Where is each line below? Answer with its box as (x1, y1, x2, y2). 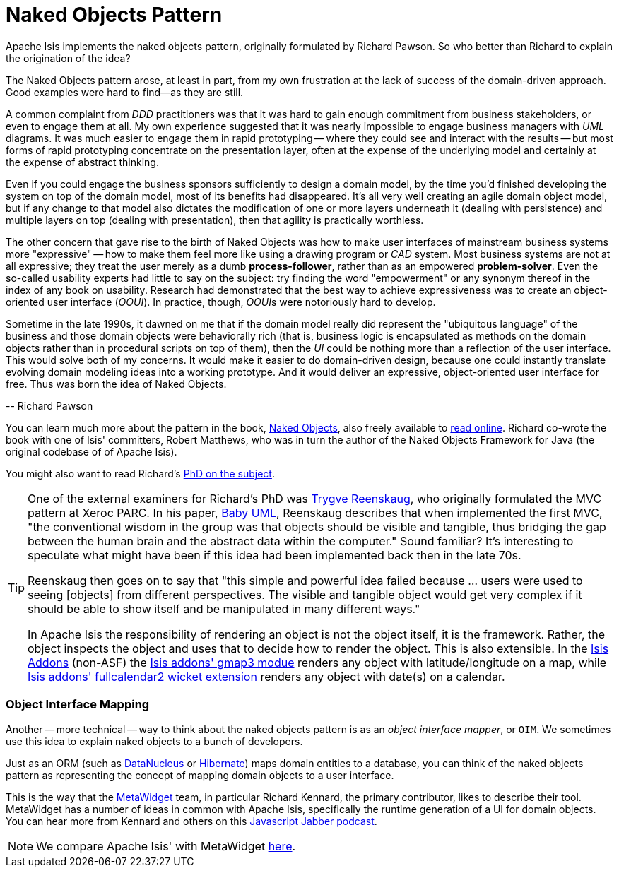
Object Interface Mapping (6, 697, 150, 712)
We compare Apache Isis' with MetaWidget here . (36, 838, 296, 853)
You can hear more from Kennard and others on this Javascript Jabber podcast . (6, 814, 377, 827)
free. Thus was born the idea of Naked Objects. (6, 377, 227, 390)
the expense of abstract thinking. (6, 155, 159, 168)
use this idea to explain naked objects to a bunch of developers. (6, 735, 303, 747)
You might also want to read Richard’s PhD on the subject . (6, 467, 275, 480)
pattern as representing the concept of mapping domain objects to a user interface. (6, 768, 394, 781)
